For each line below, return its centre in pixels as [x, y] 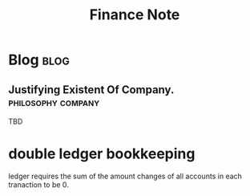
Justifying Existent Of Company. [91, 90]
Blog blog [39, 60]
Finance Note [135, 15]
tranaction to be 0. [39, 184]
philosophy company [54, 102]
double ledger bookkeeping [102, 154]
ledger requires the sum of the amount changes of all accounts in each [125, 176]
